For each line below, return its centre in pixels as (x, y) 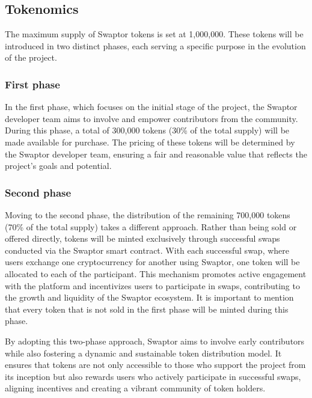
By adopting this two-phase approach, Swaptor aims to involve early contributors (155, 341)
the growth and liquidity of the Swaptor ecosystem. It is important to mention (149, 297)
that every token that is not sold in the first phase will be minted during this (147, 309)
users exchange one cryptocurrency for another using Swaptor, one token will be (152, 262)
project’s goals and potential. (58, 166)
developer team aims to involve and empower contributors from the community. (151, 118)
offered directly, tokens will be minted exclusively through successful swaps (142, 238)
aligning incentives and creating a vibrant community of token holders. (135, 388)
